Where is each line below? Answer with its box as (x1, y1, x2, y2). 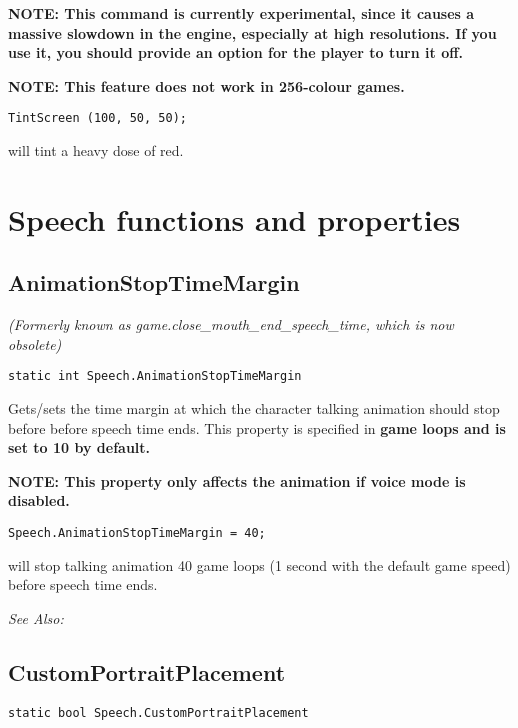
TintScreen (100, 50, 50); (8, 111, 187, 126)
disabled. (8, 490, 70, 511)
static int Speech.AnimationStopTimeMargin (8, 369, 302, 384)
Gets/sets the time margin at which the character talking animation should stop (8, 398, 500, 419)
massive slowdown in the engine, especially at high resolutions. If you (8, 22, 497, 43)
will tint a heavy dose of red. (8, 140, 184, 161)
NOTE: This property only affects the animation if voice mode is (8, 470, 466, 491)
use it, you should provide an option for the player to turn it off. (8, 42, 464, 63)
